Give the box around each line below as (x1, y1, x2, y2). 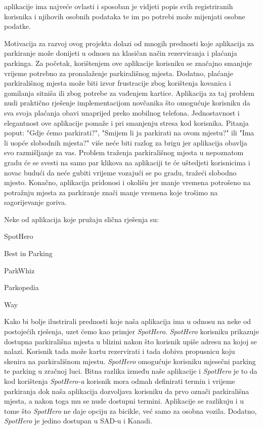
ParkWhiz (4, 265, 35, 275)
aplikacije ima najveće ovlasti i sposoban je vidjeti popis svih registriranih (4, 1, 233, 11)
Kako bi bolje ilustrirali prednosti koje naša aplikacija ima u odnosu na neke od (4, 316, 251, 327)
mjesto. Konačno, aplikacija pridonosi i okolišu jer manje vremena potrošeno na (4, 177, 251, 188)
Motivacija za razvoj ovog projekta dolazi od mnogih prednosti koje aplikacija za (4, 38, 254, 48)
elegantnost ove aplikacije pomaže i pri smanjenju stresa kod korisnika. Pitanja (4, 117, 249, 128)
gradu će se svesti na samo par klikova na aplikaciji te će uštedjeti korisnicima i (4, 157, 250, 167)
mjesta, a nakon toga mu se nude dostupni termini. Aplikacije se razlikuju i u (4, 396, 244, 406)
